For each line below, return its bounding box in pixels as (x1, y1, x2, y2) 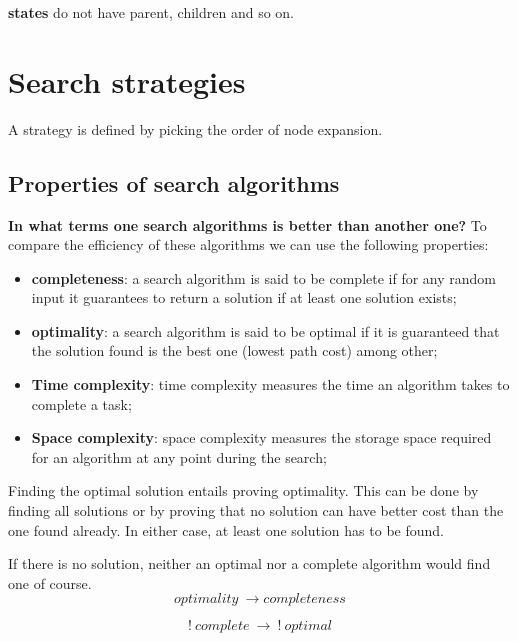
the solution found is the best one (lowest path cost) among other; (31, 340, 438, 361)
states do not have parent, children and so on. (8, 2, 294, 22)
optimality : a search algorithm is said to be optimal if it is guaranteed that (31, 320, 500, 341)
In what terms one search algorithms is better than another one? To (8, 214, 487, 235)
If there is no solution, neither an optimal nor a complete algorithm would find (8, 553, 491, 574)
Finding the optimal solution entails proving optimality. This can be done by (8, 480, 479, 501)
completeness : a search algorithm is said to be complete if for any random (31, 267, 497, 288)
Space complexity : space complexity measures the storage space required (31, 427, 492, 448)
